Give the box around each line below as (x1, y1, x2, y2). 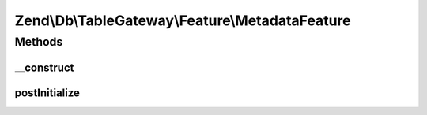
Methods (14, 35, 63, 49)
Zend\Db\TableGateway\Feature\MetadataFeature (14, 12, 351, 29)
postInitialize (14, 86, 81, 99)
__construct (14, 61, 74, 74)
